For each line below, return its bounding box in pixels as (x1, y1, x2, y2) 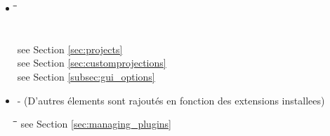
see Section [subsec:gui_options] (17, 69, 155, 83)
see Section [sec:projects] (17, 41, 123, 56)
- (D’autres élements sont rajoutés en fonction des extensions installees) (17, 93, 325, 107)
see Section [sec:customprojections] (17, 55, 166, 70)
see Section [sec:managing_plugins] (20, 116, 171, 131)
